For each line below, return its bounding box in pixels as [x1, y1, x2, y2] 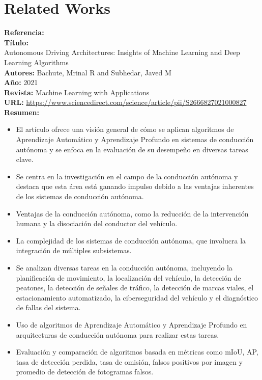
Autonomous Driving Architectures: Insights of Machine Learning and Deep [4, 47, 240, 58]
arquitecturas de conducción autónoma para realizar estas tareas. [16, 329, 219, 340]
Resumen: [4, 106, 39, 117]
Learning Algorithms [4, 57, 69, 67]
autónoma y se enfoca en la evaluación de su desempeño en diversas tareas [16, 144, 248, 154]
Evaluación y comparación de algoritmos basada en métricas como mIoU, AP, [16, 346, 258, 357]
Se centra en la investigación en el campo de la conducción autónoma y [16, 171, 238, 181]
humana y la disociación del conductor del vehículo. [16, 218, 178, 229]
